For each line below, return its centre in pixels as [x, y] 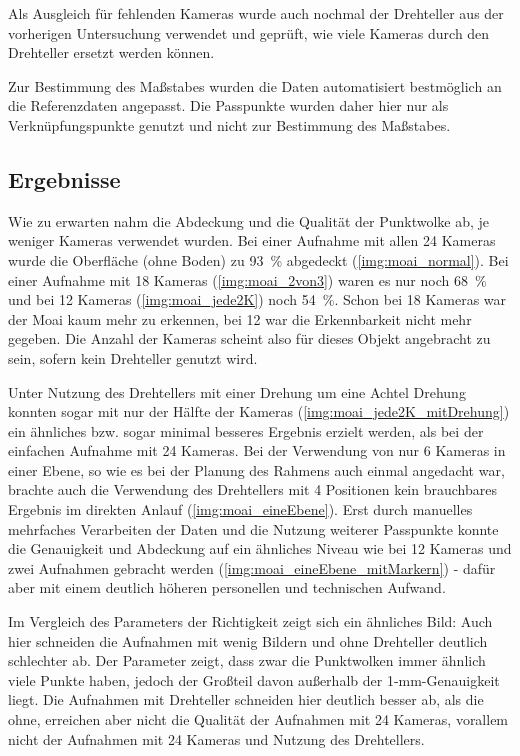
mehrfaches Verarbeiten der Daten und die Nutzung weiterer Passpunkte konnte [253, 528]
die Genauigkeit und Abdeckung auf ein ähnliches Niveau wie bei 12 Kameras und [260, 548]
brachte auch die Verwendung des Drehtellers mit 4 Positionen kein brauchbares [252, 489]
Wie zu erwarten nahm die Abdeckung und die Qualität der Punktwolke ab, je [249, 220]
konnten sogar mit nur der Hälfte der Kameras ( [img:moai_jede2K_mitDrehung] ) [259, 411]
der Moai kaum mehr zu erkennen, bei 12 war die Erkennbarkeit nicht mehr [240, 318]
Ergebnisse [64, 178]
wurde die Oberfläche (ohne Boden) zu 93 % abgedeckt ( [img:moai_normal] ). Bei [258, 259]
